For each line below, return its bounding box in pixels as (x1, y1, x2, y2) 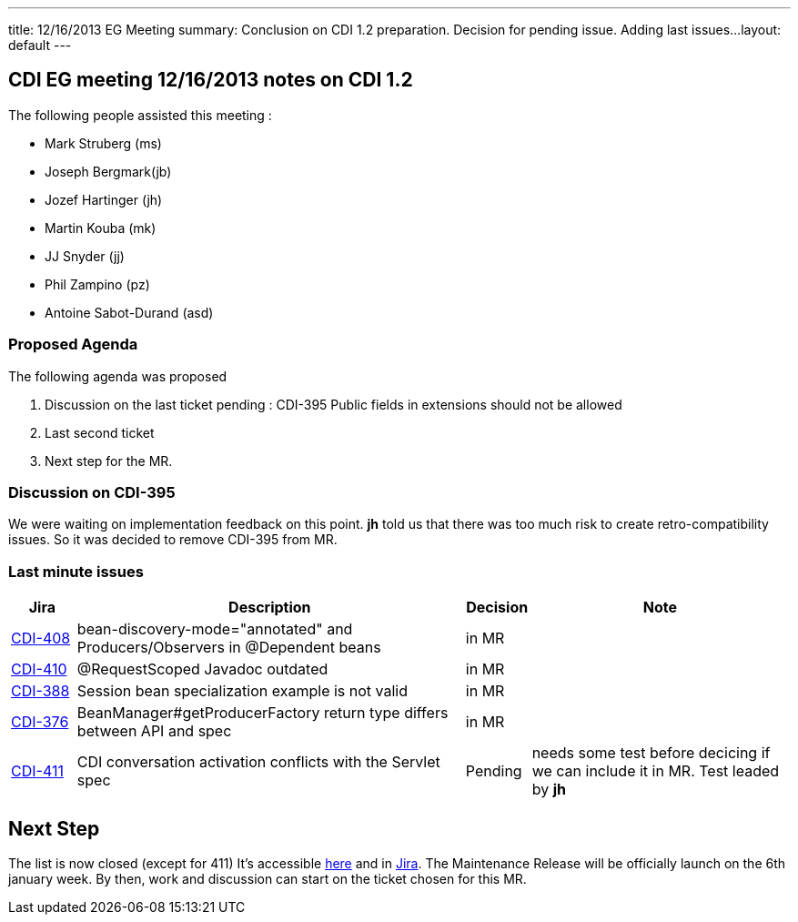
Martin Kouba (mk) (45, 219, 157, 236)
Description (228, 598, 311, 617)
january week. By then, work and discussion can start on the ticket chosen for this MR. (8, 870, 527, 887)
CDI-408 (11, 629, 71, 648)
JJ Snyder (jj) (45, 248, 125, 264)
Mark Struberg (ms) (45, 135, 162, 151)
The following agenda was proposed (8, 368, 227, 384)
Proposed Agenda (8, 335, 138, 354)
